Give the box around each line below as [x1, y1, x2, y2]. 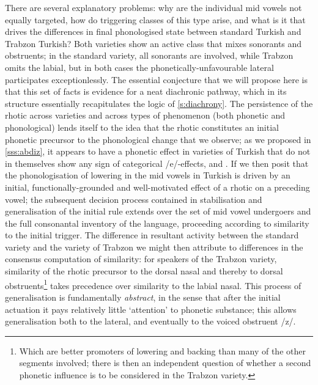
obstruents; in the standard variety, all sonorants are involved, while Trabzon [5, 49, 294, 62]
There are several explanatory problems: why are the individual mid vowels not [5, 1, 302, 13]
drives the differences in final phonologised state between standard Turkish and [5, 25, 301, 38]
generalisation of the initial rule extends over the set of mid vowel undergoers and [5, 205, 311, 218]
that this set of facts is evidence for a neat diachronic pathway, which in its [5, 85, 287, 98]
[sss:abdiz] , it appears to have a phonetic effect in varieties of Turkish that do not [5, 145, 311, 158]
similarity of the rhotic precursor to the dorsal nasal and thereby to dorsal [5, 265, 283, 277]
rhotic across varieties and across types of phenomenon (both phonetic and [5, 109, 285, 122]
